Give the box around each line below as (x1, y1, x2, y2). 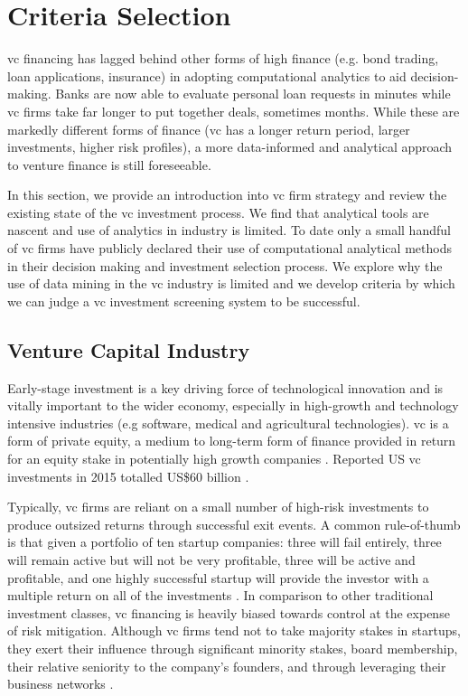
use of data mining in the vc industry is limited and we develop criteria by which (7, 274, 455, 293)
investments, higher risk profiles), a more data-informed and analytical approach (7, 137, 453, 156)
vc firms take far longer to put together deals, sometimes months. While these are (7, 101, 460, 120)
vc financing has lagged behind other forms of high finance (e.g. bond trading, (7, 49, 439, 68)
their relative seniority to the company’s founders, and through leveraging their (7, 656, 446, 675)
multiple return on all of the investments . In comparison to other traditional (7, 586, 434, 605)
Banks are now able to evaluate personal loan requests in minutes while (55, 84, 451, 103)
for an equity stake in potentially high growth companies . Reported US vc (7, 449, 421, 468)
